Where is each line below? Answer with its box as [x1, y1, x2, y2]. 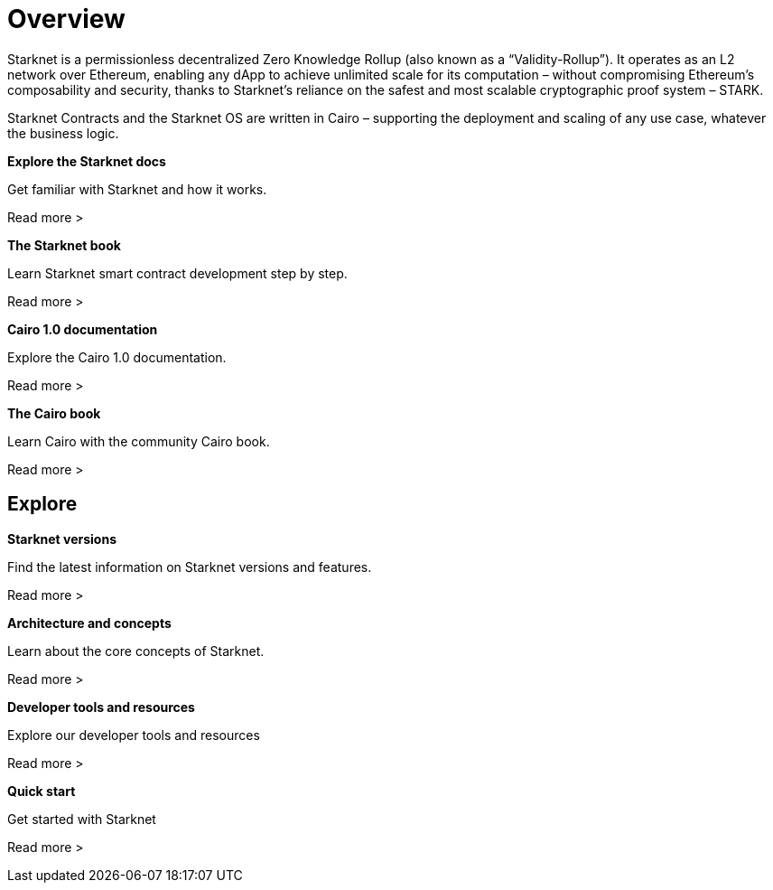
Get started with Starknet [7, 810, 156, 827]
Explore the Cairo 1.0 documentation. [7, 349, 227, 365]
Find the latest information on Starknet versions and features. [7, 558, 372, 575]
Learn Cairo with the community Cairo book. [7, 433, 270, 449]
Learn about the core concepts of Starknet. [7, 642, 265, 659]
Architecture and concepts [7, 614, 172, 631]
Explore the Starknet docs [7, 153, 166, 169]
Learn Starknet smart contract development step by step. [7, 265, 348, 281]
